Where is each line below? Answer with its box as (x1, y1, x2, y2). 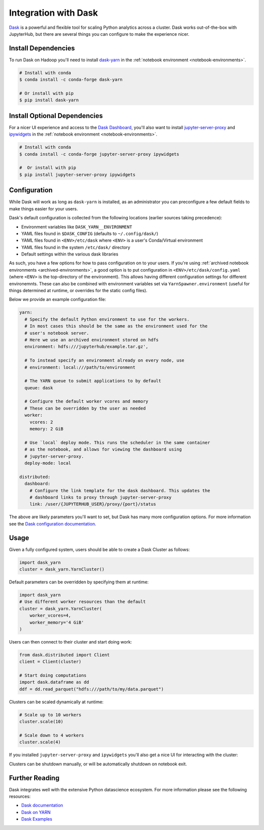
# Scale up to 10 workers (19, 712, 82, 717)
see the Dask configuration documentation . (9, 521, 96, 527)
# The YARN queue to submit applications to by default (24, 378, 161, 384)
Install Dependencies (9, 44, 75, 52)
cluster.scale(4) (19, 739, 61, 745)
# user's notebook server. (24, 330, 89, 336)
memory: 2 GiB (29, 426, 64, 432)
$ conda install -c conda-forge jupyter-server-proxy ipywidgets (19, 151, 179, 157)
